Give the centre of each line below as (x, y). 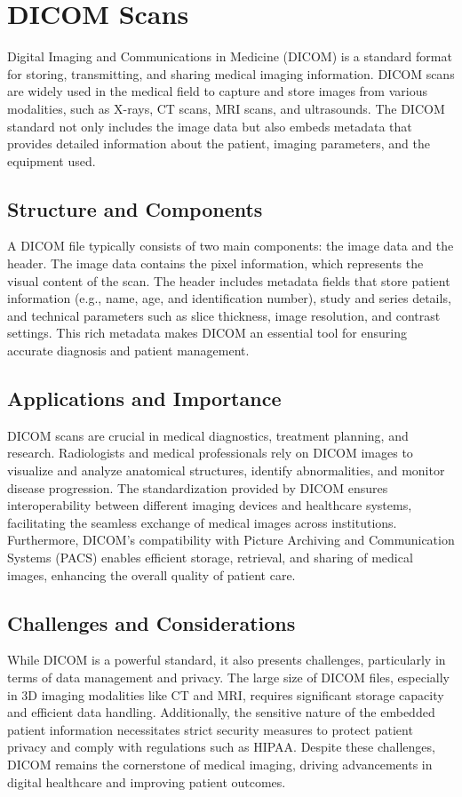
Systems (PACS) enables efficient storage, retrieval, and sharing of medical (210, 557)
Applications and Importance (144, 398)
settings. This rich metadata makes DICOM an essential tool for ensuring (207, 333)
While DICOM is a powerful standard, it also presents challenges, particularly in (227, 660)
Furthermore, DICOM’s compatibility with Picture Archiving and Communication (231, 540)
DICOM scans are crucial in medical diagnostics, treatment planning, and (208, 435)
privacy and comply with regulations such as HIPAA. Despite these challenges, (221, 747)
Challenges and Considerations (151, 622)
